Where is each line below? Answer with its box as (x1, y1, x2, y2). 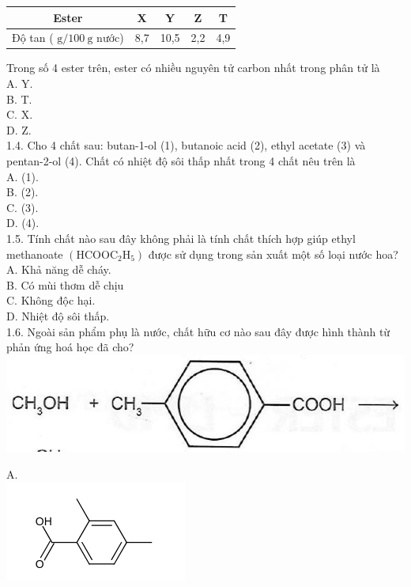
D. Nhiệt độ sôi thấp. (6, 307, 110, 324)
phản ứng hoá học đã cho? (6, 339, 134, 355)
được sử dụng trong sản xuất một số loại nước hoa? (148, 245, 398, 262)
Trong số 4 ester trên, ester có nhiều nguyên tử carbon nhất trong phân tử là (6, 59, 380, 76)
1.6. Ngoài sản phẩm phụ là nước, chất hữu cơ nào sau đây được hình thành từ (6, 323, 390, 339)
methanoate (6, 245, 63, 262)
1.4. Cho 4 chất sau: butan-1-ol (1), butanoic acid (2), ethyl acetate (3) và (6, 137, 366, 153)
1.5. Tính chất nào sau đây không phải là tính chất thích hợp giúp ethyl (6, 229, 356, 246)
